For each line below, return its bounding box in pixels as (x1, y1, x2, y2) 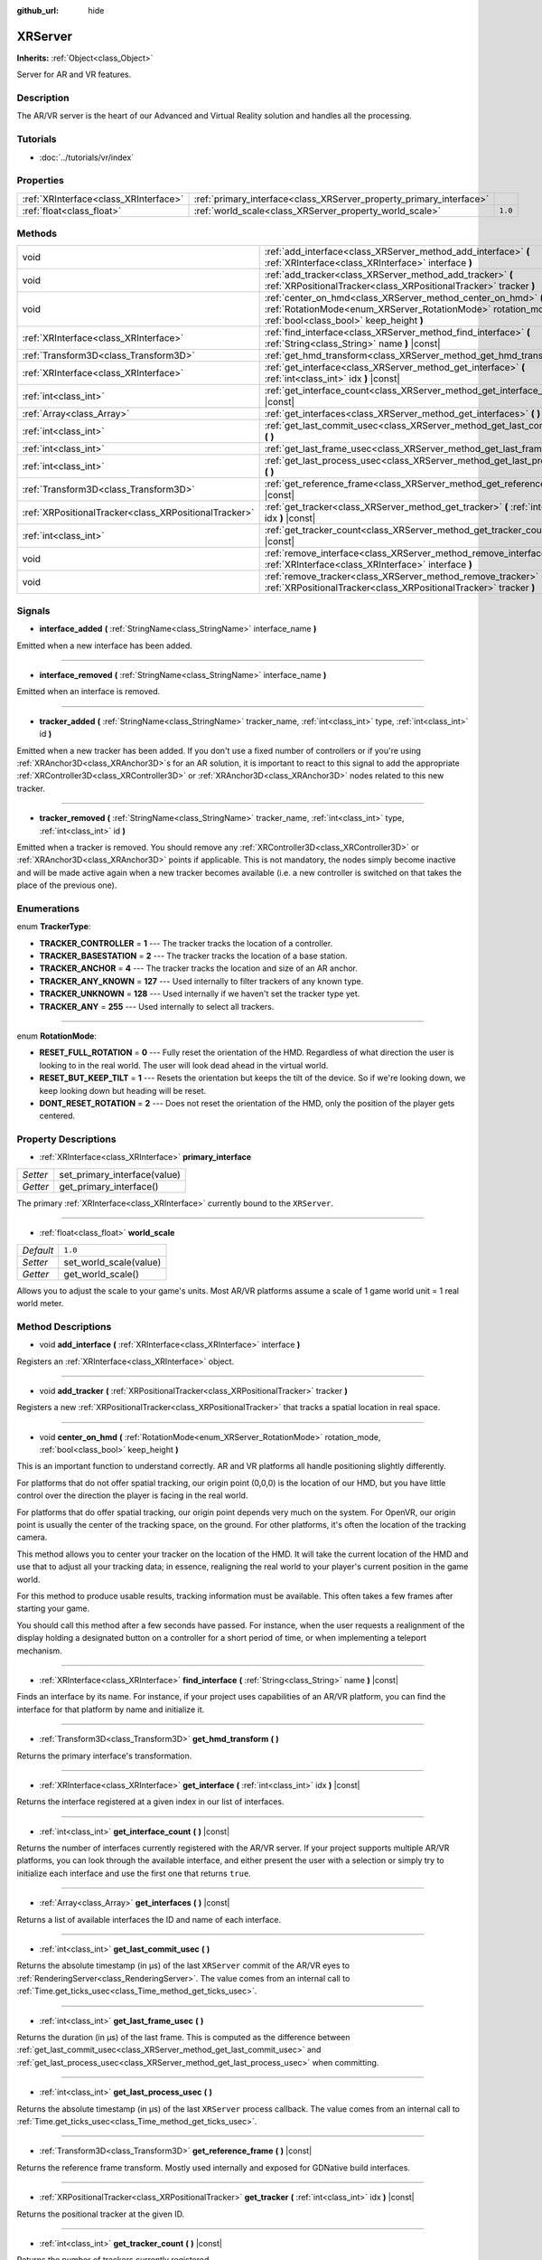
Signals (16, 604, 51, 617)
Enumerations (16, 902, 80, 915)
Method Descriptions (16, 1320, 112, 1332)
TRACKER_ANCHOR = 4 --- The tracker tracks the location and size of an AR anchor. (39, 963, 359, 974)
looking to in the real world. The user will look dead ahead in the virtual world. (39, 1059, 329, 1070)
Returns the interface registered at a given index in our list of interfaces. (16, 1796, 285, 1807)
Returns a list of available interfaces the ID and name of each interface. (16, 1914, 282, 1925)
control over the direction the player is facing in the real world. (16, 1490, 248, 1501)
